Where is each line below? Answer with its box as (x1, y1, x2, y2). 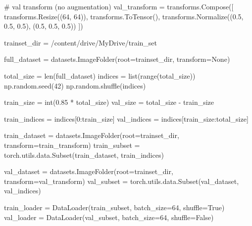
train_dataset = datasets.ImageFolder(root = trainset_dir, (4, 130, 179, 140)
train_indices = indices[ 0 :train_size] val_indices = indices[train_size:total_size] (4, 113, 249, 124)
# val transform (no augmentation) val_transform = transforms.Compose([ (4, 1, 234, 11)
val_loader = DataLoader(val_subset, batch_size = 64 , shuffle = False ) (4, 212, 214, 222)
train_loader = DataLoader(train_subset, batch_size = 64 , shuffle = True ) (4, 202, 225, 212)
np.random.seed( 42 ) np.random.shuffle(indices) (4, 80, 146, 90)
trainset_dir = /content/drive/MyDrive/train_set (4, 37, 157, 47)
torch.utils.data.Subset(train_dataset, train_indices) (4, 149, 164, 160)
